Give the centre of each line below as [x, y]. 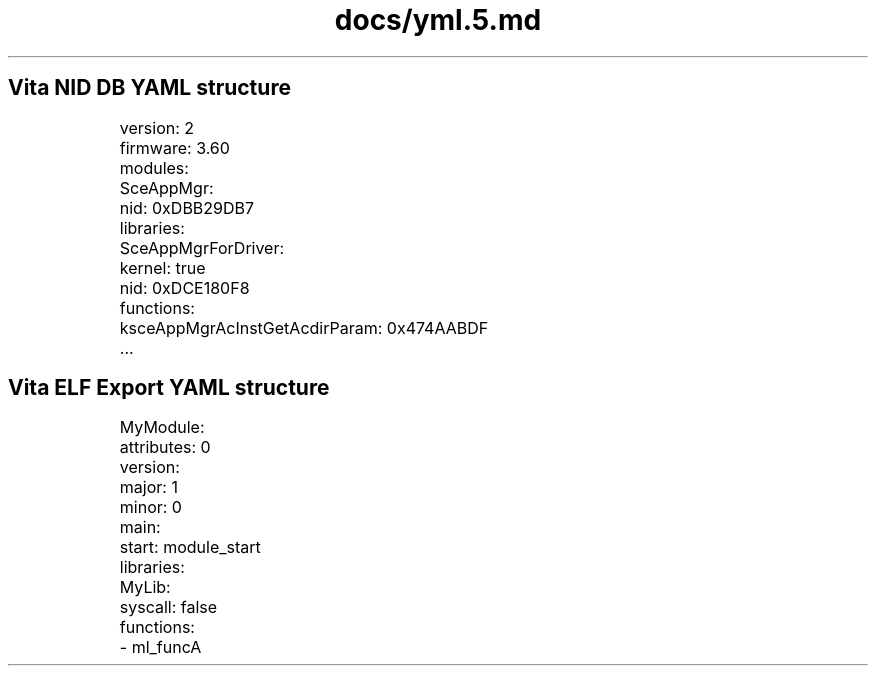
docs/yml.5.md [438, 20]
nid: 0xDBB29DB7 [187, 207]
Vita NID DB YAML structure [149, 88]
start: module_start [190, 547]
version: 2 [157, 127]
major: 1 [148, 487]
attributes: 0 [165, 447]
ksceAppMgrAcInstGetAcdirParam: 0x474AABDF [304, 327]
